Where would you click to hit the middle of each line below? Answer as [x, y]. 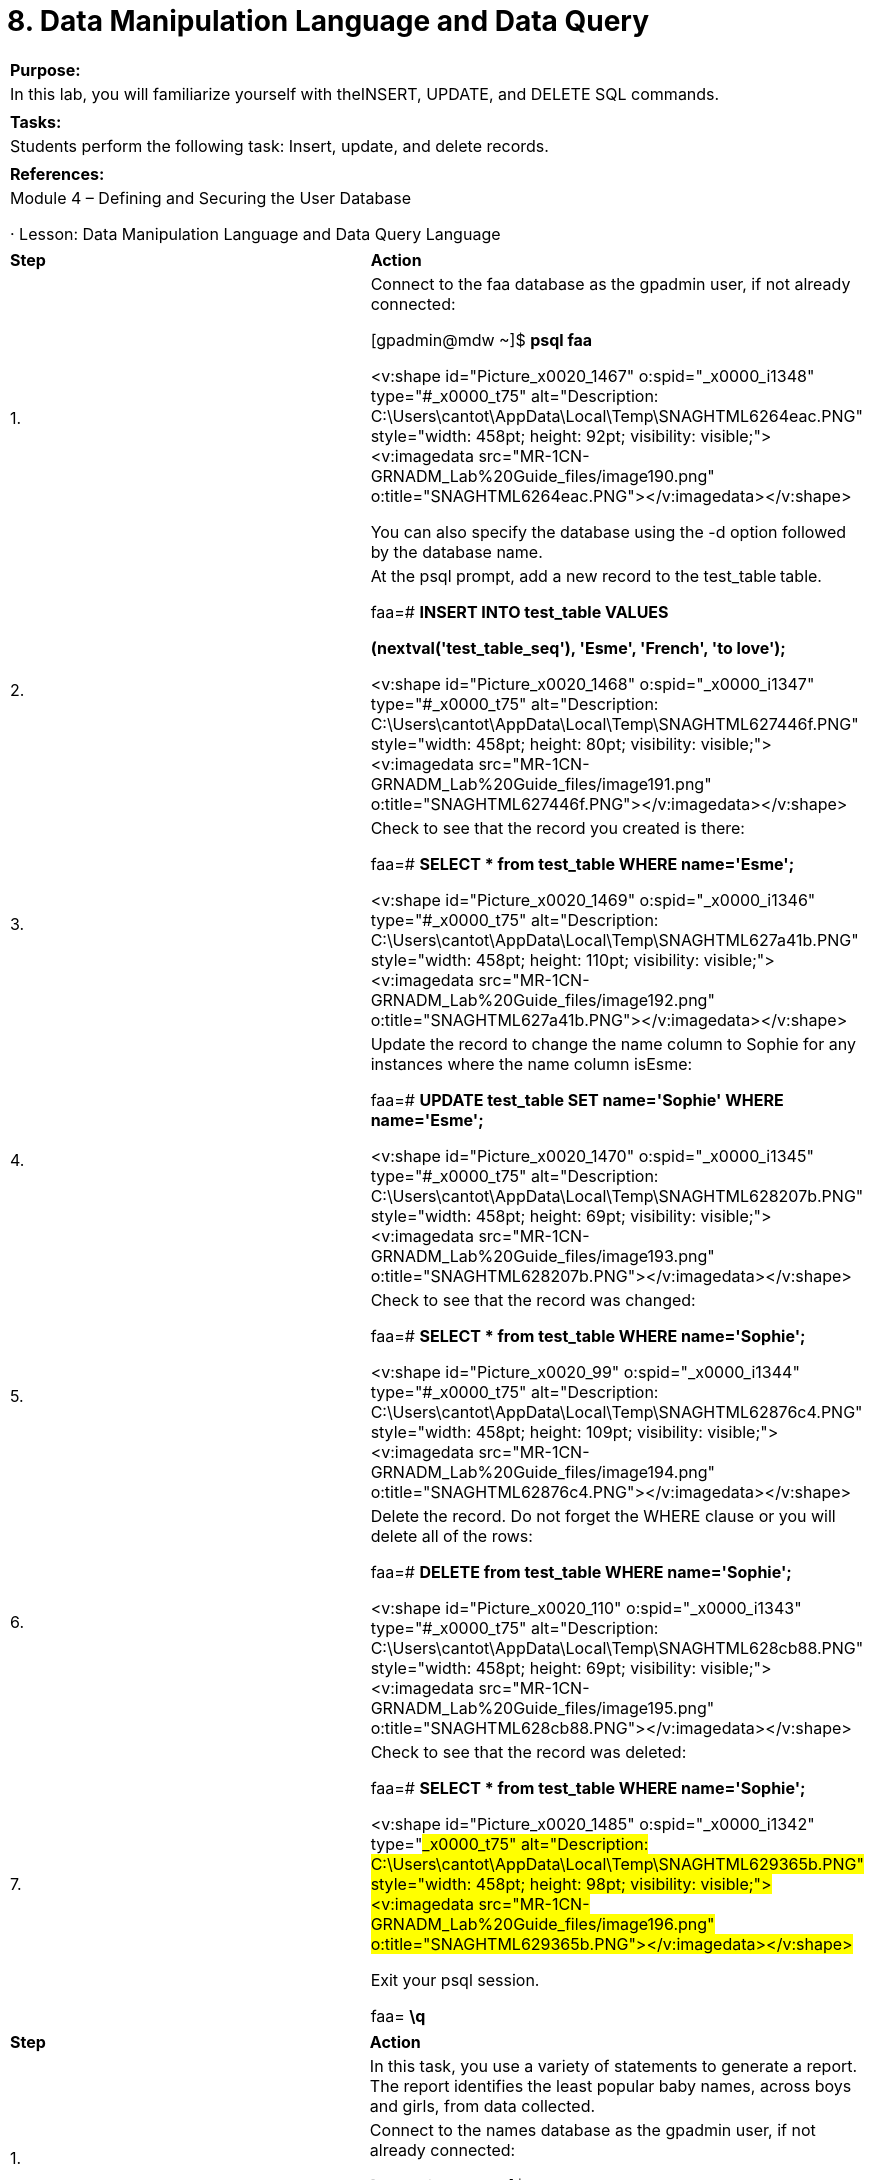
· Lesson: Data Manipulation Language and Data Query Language [255, 233]
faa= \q [398, 2015]
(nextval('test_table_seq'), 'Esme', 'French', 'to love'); [578, 647]
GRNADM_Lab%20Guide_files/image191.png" [541, 783]
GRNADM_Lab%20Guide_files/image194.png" [542, 1471]
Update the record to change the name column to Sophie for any [613, 1043]
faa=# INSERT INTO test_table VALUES [519, 611]
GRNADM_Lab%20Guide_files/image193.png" [542, 1255]
